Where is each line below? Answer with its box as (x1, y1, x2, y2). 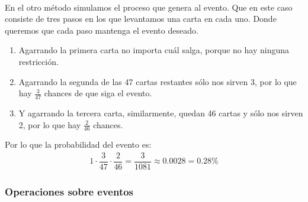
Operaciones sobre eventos (5, 184, 134, 199)
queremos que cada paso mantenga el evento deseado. (5, 24, 198, 36)
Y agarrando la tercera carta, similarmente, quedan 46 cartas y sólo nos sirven (18, 106, 303, 119)
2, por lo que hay (18, 118, 81, 131)
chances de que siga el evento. (44, 87, 152, 99)
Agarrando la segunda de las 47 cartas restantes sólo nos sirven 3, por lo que (18, 75, 297, 87)
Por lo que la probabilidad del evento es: (5, 138, 152, 151)
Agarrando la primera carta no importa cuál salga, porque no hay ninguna (18, 44, 289, 56)
